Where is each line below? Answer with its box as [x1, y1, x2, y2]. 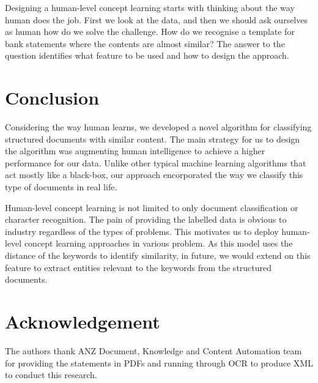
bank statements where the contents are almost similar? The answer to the [5, 37, 285, 50]
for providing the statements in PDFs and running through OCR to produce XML [5, 356, 313, 369]
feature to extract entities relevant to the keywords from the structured [5, 261, 272, 273]
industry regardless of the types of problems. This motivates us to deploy [5, 225, 279, 237]
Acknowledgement [5, 309, 160, 333]
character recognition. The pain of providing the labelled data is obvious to [5, 213, 287, 226]
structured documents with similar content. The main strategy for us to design [5, 132, 300, 145]
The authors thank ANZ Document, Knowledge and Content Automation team [5, 344, 302, 357]
